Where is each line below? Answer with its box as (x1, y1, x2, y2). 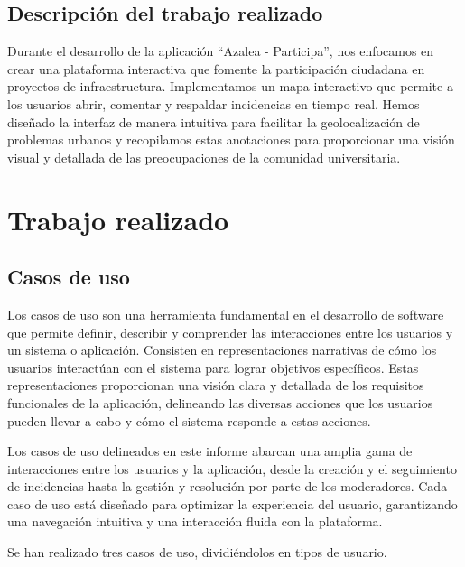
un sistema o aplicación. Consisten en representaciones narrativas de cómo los (7, 340, 437, 359)
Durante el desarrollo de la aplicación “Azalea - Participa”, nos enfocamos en (7, 42, 434, 60)
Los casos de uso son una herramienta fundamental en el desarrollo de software (7, 304, 444, 323)
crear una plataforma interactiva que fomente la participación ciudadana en (7, 59, 425, 78)
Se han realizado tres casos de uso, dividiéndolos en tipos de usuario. (7, 543, 387, 562)
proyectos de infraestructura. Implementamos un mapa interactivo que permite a (7, 77, 453, 96)
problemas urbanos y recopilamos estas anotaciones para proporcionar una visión (7, 130, 455, 149)
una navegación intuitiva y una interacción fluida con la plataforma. (7, 512, 383, 531)
